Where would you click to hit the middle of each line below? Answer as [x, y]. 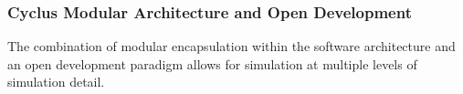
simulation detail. [56, 82]
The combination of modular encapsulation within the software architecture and [231, 46]
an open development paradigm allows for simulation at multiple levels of [212, 63]
